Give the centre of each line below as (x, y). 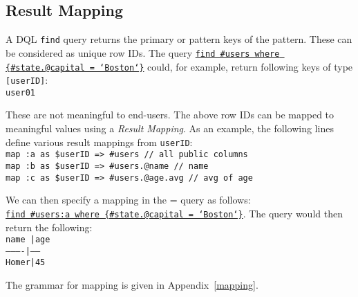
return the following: (49, 227)
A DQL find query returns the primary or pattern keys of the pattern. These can (179, 39)
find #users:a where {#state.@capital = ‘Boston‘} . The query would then (174, 213)
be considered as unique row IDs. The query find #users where (143, 52)
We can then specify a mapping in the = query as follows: (128, 200)
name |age (28, 240)
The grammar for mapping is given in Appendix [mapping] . (132, 285)
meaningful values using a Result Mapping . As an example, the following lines (170, 128)
